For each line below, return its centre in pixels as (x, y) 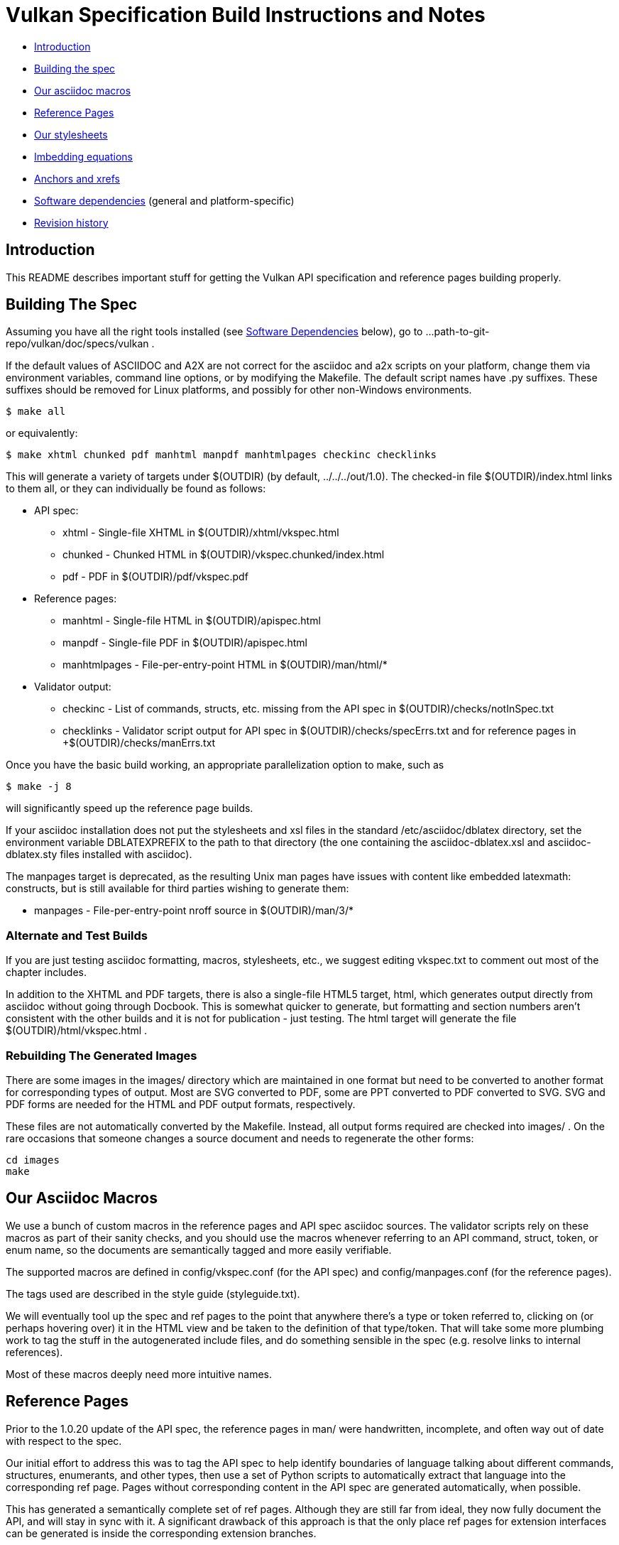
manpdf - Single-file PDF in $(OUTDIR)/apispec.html (185, 643)
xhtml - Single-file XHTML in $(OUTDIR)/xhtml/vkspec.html (201, 533)
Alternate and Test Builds (77, 935)
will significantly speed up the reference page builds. (130, 808)
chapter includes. (46, 972)
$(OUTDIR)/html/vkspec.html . (77, 1031)
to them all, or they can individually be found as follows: (136, 489)
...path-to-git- (458, 332)
